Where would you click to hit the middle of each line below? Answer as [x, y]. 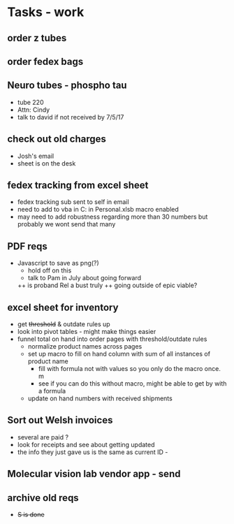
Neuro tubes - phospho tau [67, 86]
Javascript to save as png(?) [58, 263]
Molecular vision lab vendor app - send [94, 474]
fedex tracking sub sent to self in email [73, 202]
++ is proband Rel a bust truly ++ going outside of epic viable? [107, 285]
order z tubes [37, 38]
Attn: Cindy [34, 110]
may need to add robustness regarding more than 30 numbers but [112, 217]
